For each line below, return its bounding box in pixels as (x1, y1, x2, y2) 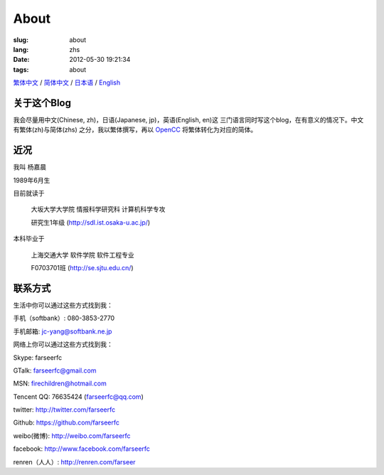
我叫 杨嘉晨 (13, 163, 46, 171)
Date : (13, 55, 30, 64)
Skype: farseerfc (13, 353, 63, 362)
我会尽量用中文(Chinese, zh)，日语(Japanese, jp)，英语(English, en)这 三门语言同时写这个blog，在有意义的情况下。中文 (13, 116, 364, 124)
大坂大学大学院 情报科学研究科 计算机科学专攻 (31, 205, 166, 213)
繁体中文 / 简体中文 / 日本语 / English (13, 78, 121, 87)
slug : (13, 36, 28, 44)
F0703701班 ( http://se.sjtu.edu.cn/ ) (31, 264, 134, 272)
